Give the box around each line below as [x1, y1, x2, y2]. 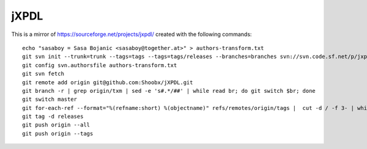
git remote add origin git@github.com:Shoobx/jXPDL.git [22, 79, 193, 85]
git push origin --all [22, 122, 91, 128]
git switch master [22, 96, 78, 103]
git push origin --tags [22, 130, 94, 137]
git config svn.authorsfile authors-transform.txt [22, 62, 177, 68]
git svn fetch [22, 70, 64, 78]
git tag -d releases [22, 113, 84, 120]
